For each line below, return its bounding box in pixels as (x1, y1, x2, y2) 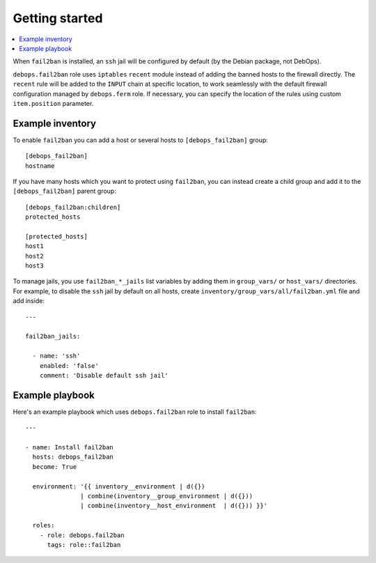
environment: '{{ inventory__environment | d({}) (32, 482, 205, 491)
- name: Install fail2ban (25, 443, 114, 452)
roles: (32, 521, 55, 530)
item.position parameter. (13, 99, 94, 107)
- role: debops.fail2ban (39, 531, 125, 539)
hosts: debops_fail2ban (32, 453, 114, 461)
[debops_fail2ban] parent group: (13, 187, 116, 195)
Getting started (13, 10, 103, 26)
